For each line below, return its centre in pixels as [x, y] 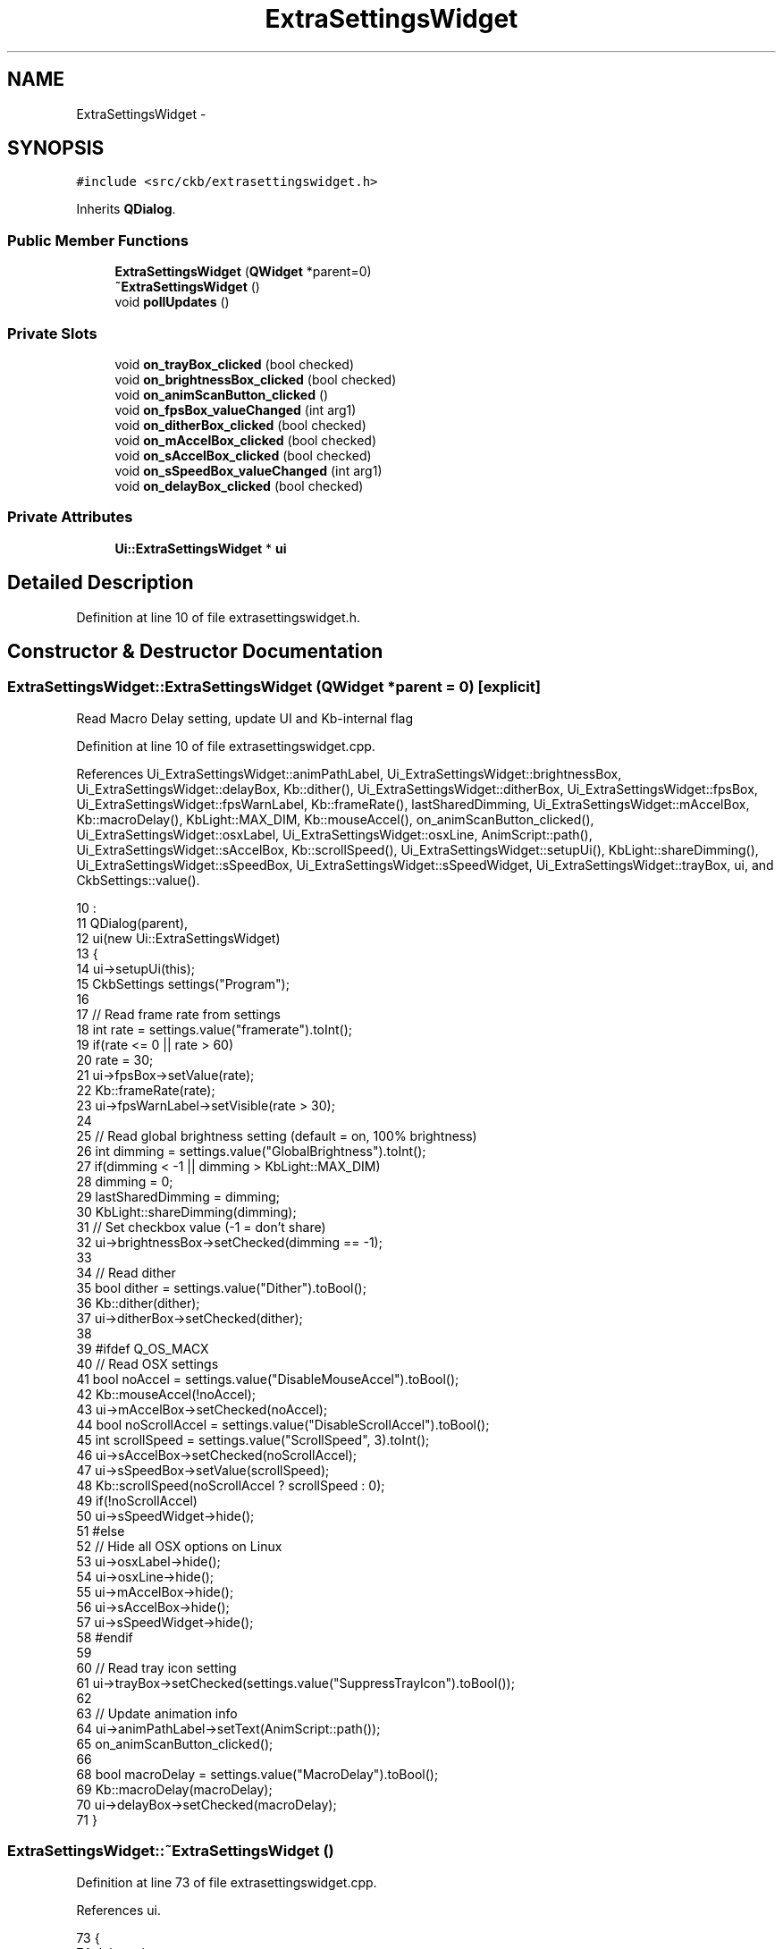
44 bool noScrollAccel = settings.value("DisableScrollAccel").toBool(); [283, 1424]
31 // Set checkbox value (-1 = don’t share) [201, 1227]
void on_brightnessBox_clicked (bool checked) [256, 379]
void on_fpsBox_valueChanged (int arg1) [236, 409]
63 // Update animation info [157, 1713]
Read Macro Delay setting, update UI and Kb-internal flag [245, 718]
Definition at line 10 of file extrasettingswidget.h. [218, 617]
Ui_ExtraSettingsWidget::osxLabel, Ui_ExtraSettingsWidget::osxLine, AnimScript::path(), [334, 834]
